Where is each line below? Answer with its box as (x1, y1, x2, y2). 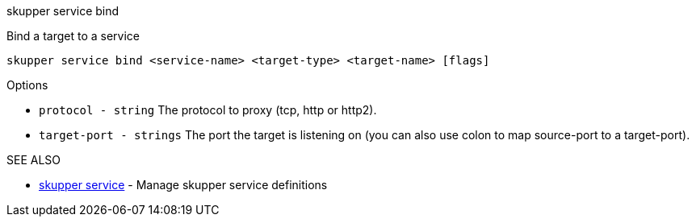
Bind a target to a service (6, 29, 140, 43)
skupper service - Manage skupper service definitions (39, 178, 328, 192)
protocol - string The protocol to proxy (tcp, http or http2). (39, 103, 377, 117)
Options (6, 78, 48, 92)
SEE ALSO (6, 153, 61, 167)
